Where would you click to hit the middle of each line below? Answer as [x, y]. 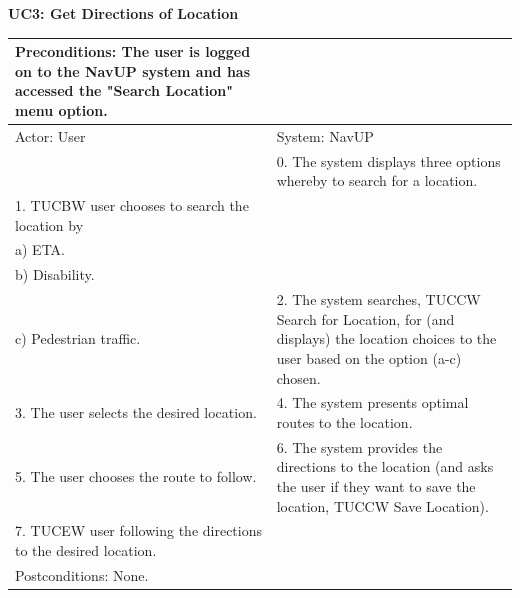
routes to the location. [344, 421]
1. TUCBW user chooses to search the [132, 205]
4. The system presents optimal [372, 402]
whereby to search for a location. [377, 180]
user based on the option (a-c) [369, 357]
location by [49, 224]
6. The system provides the [359, 446]
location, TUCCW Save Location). [382, 505]
